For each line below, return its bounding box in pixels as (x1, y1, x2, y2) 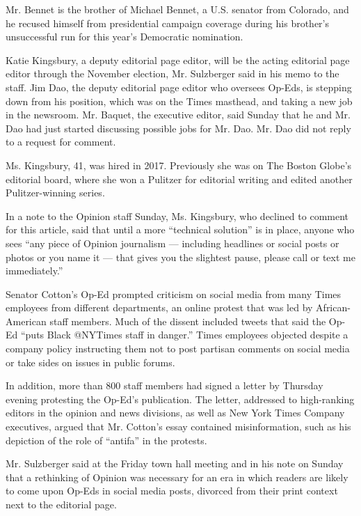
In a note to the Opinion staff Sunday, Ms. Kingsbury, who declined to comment (6, 208, 349, 223)
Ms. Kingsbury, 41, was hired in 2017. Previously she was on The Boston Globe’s (6, 157, 352, 172)
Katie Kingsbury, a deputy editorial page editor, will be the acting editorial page (6, 52, 350, 67)
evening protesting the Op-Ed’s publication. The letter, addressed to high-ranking (6, 391, 355, 406)
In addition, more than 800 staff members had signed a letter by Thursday (6, 378, 323, 393)
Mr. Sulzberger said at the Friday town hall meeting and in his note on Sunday (6, 456, 344, 471)
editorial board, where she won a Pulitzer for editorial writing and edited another (6, 171, 353, 186)
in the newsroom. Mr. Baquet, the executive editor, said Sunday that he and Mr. (6, 107, 351, 122)
